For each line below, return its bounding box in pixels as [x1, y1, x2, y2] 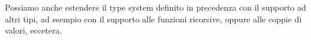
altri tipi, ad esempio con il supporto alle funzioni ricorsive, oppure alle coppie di [5, 12, 302, 25]
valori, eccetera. [5, 24, 62, 36]
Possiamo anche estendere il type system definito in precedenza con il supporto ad [5, 1, 306, 13]
